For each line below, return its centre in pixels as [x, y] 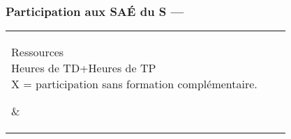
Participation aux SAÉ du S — [95, 11]
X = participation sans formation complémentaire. [134, 84]
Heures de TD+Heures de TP [84, 68]
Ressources [38, 52]
